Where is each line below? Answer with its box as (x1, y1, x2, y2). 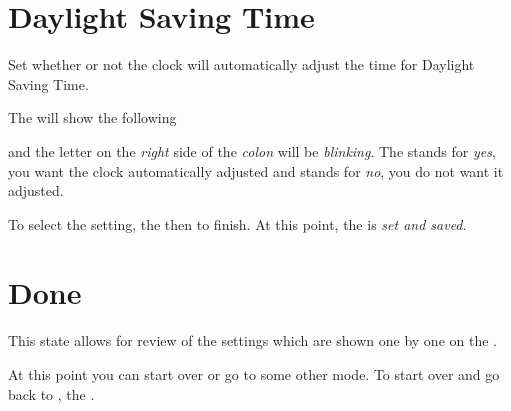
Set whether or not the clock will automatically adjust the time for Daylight (8, 54, 475, 75)
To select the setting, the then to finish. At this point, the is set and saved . (8, 213, 467, 234)
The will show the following (8, 107, 177, 128)
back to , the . (8, 383, 95, 404)
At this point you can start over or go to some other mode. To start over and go (8, 364, 500, 384)
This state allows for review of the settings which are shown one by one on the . (8, 330, 497, 351)
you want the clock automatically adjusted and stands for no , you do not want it (8, 160, 504, 181)
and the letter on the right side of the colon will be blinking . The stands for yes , (8, 140, 496, 161)
